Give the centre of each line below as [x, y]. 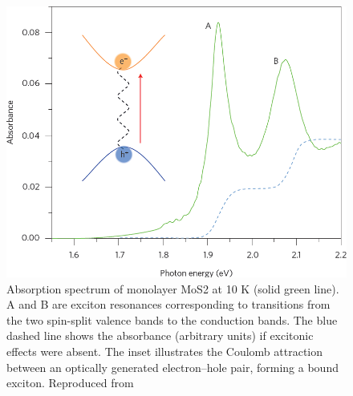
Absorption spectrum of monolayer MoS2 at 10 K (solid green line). [173, 288]
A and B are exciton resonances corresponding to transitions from [168, 304]
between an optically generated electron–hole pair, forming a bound [172, 367]
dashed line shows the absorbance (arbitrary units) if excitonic [160, 335]
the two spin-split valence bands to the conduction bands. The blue [172, 319]
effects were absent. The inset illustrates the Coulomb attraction [165, 351]
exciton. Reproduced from [70, 383]
